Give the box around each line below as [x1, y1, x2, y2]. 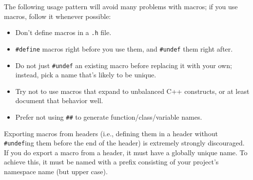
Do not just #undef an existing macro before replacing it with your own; [15, 60, 232, 70]
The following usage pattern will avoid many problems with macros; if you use [4, 1, 238, 11]
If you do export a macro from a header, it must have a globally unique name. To [4, 147, 248, 157]
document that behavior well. [15, 95, 103, 106]
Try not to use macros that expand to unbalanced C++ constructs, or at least [15, 86, 250, 96]
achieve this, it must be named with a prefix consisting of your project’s [4, 157, 219, 167]
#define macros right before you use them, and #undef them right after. [15, 43, 233, 54]
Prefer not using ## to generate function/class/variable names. [15, 111, 202, 122]
